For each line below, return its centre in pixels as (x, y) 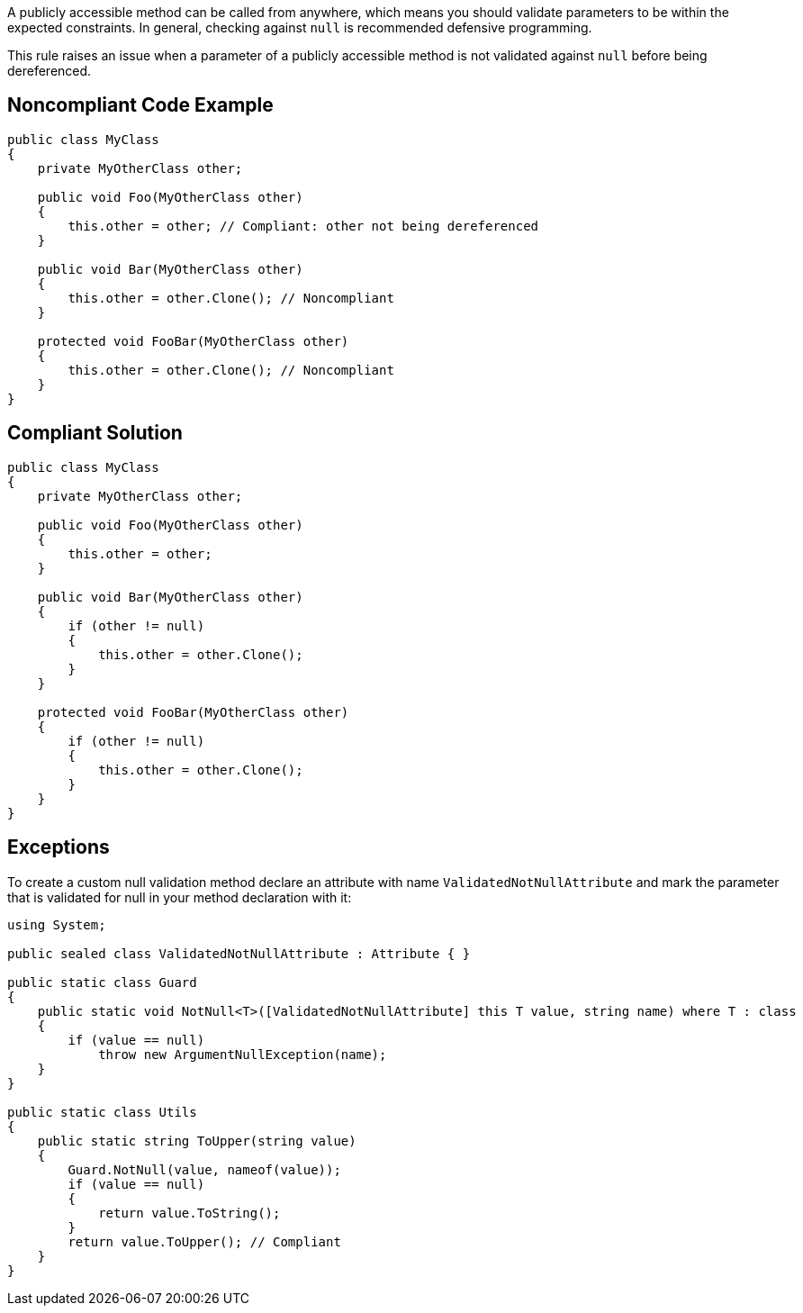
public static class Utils (102, 1112)
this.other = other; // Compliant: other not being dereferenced (303, 226)
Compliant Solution (95, 433)
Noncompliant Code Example (140, 105)
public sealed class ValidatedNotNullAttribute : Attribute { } (239, 953)
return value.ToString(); (189, 1213)
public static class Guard (102, 982)
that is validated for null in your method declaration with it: (180, 897)
